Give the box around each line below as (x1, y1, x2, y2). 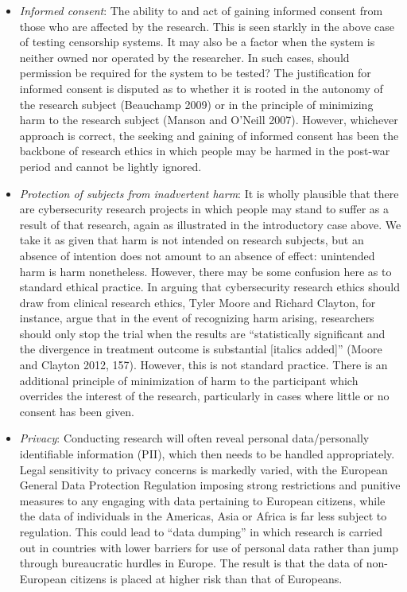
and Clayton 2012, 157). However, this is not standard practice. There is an (19, 356, 388, 373)
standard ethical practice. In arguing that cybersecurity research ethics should (19, 278, 401, 295)
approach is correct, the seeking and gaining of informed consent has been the (19, 127, 399, 143)
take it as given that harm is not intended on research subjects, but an (19, 232, 364, 248)
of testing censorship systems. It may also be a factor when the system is (19, 33, 375, 50)
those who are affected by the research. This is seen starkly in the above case (19, 18, 394, 34)
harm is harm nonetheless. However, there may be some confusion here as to (19, 263, 392, 279)
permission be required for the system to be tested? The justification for (19, 64, 371, 81)
